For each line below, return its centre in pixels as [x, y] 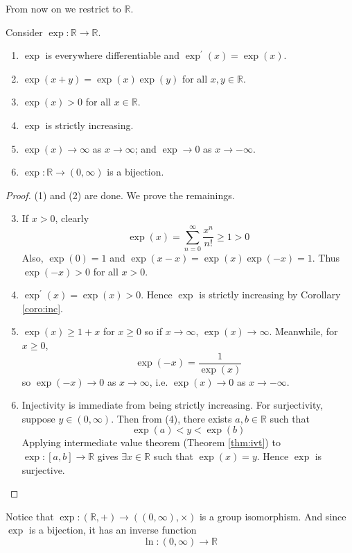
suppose [38, 418]
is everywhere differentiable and [113, 55]
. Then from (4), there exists [171, 418]
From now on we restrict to [63, 8]
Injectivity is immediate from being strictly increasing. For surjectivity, [173, 405]
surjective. [43, 469]
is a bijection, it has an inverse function [113, 530]
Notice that [30, 516]
